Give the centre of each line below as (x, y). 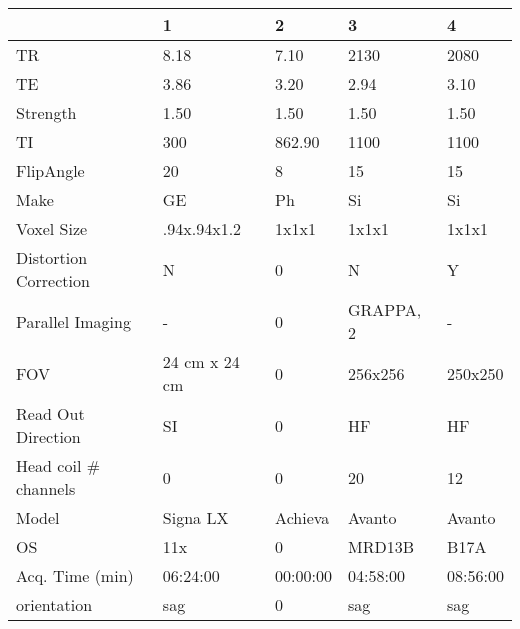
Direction (48, 436)
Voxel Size (52, 228)
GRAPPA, (384, 309)
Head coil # (58, 465)
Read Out (50, 413)
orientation (54, 604)
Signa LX (195, 517)
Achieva (302, 517)
